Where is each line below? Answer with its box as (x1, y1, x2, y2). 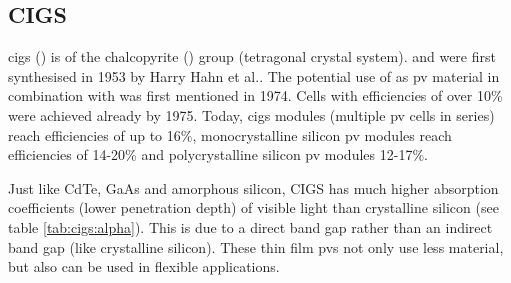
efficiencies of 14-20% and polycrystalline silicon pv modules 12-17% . (8, 144, 428, 165)
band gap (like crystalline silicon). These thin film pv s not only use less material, (8, 236, 504, 257)
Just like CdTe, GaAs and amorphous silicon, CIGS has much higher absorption (8, 177, 499, 198)
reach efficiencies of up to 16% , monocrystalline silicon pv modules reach (8, 124, 452, 145)
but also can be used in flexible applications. (8, 256, 280, 277)
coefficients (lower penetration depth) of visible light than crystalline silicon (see (8, 197, 499, 218)
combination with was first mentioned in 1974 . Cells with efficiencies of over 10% (8, 85, 503, 106)
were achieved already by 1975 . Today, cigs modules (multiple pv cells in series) (8, 104, 495, 125)
